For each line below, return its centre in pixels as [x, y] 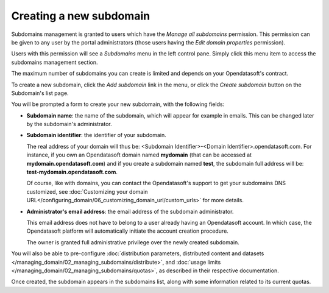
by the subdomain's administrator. [69, 124]
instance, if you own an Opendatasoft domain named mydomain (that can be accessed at [139, 155]
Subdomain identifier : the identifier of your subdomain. [97, 135]
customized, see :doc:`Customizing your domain [87, 191]
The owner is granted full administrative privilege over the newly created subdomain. [133, 242]
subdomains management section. [55, 62]
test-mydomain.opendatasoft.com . [72, 172]
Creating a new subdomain [81, 16]
